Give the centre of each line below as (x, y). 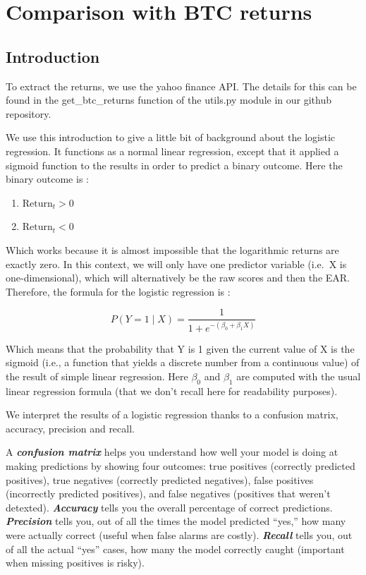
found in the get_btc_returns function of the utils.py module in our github (169, 100)
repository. (29, 113)
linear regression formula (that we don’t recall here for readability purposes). (172, 391)
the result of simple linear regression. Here (97, 376)
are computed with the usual (299, 376)
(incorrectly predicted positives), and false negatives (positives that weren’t (168, 494)
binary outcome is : (47, 179)
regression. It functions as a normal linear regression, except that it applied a (172, 151)
